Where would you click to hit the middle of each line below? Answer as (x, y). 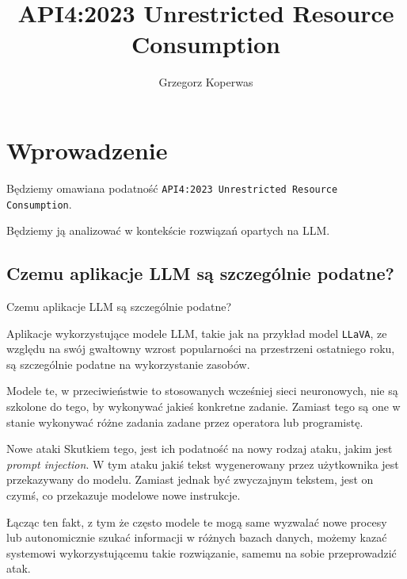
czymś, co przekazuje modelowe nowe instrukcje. (124, 495)
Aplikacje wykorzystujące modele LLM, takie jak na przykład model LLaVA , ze (197, 333)
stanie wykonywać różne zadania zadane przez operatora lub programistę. (185, 422)
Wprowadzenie (87, 150)
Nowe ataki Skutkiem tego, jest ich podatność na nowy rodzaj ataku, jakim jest (200, 449)
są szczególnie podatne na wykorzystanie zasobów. (128, 364)
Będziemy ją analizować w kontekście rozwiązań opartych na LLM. (168, 230)
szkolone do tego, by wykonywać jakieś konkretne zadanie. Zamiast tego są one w (203, 406)
